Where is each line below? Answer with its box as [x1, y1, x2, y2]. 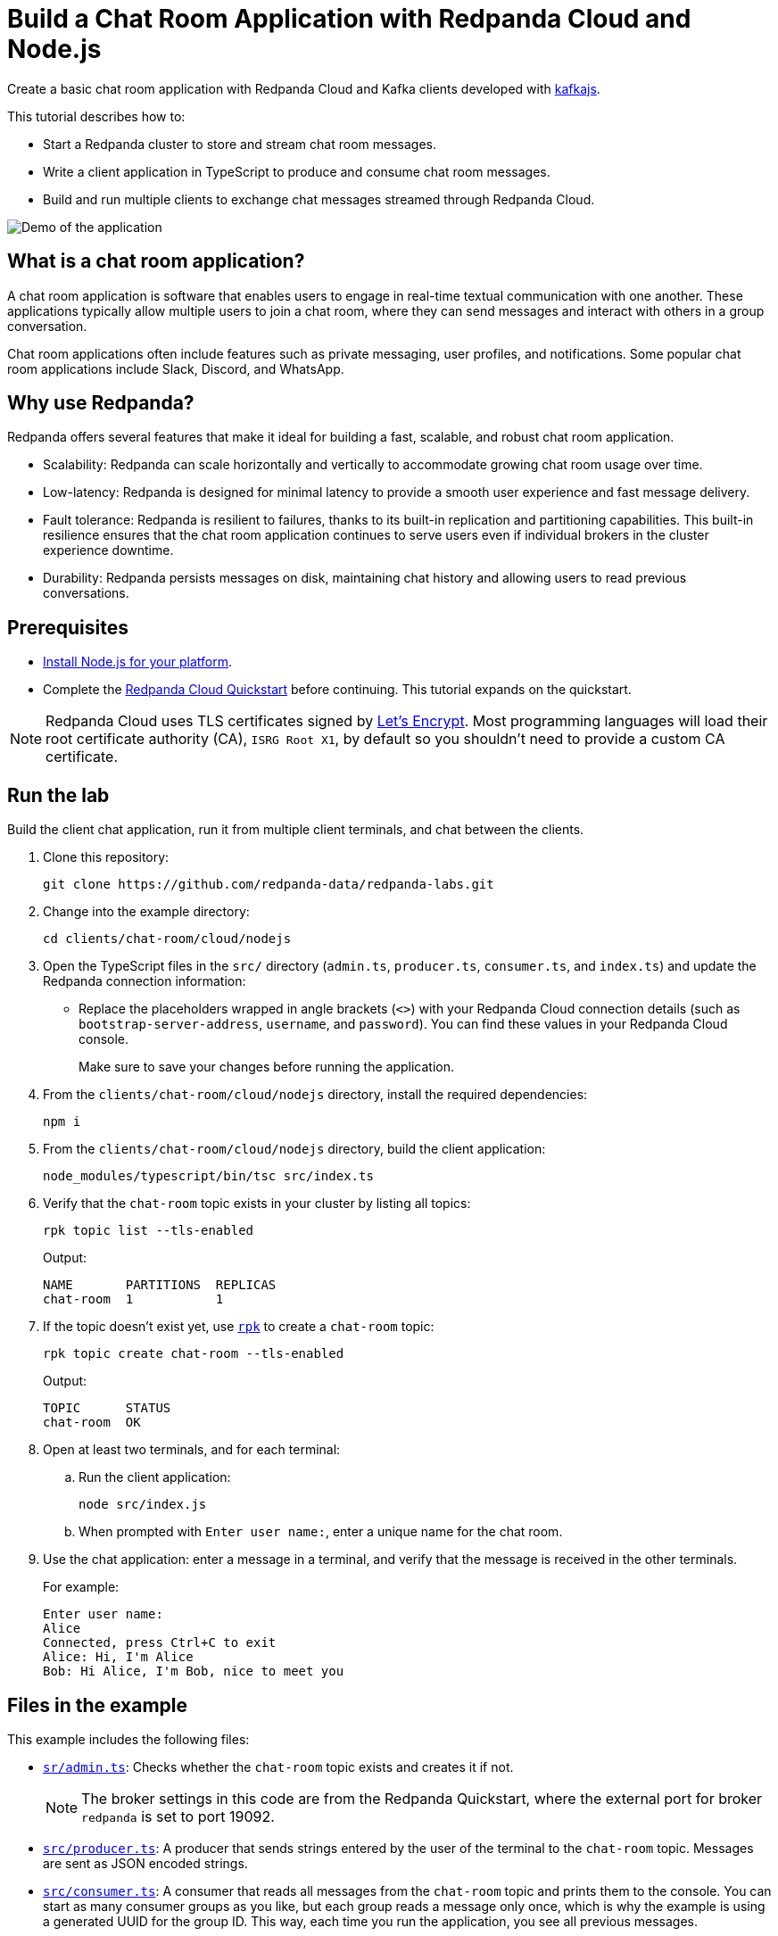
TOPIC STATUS [43, 1401, 171, 1416]
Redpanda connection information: [43, 973, 246, 989]
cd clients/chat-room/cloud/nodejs [43, 931, 292, 947]
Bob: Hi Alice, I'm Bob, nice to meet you [43, 1664, 344, 1679]
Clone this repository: [43, 849, 170, 865]
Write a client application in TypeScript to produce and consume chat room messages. [43, 163, 550, 179]
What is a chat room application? [7, 250, 305, 273]
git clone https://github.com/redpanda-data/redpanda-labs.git [43, 877, 494, 892]
